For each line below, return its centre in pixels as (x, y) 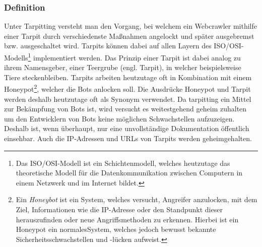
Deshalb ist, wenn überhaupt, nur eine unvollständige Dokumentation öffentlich (127, 128)
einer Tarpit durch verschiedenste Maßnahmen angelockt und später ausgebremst (129, 36)
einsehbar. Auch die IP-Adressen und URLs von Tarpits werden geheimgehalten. (128, 138)
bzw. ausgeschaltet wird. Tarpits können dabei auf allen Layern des (108, 46)
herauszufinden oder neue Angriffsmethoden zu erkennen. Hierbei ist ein (127, 219)
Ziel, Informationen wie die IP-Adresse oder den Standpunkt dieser (119, 209)
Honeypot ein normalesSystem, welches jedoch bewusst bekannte (116, 229)
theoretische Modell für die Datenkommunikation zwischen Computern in (129, 173)
